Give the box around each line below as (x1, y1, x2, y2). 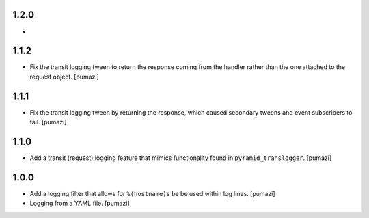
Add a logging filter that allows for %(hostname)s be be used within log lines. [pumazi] (29, 189, 276, 197)
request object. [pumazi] (29, 72, 99, 81)
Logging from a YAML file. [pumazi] (29, 199, 130, 208)
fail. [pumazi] (29, 118, 67, 126)
